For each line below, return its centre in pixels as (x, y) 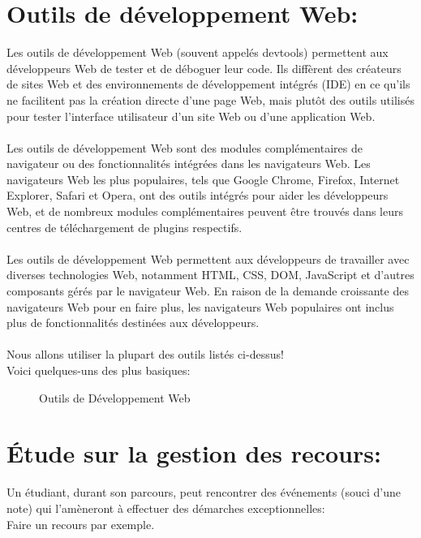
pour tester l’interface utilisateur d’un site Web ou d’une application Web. (191, 116)
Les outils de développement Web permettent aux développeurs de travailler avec (208, 258)
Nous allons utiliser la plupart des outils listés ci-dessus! (145, 354)
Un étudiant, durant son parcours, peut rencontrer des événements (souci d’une (204, 492)
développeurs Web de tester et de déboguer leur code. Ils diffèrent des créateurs (204, 68)
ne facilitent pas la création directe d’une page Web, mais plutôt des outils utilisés (210, 99)
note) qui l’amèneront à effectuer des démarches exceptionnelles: (166, 508)
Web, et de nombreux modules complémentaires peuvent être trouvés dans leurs (205, 211)
